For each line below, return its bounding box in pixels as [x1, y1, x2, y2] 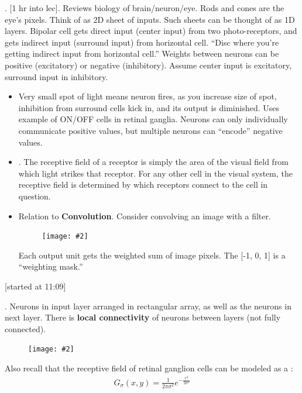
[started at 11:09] [5, 280, 66, 292]
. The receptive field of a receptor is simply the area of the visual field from [18, 156, 289, 168]
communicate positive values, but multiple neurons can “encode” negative [18, 124, 283, 136]
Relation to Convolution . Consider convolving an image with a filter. [18, 209, 271, 222]
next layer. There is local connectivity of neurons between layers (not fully [5, 311, 281, 323]
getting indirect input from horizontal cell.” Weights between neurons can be [5, 47, 279, 60]
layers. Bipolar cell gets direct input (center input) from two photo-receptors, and [5, 25, 297, 37]
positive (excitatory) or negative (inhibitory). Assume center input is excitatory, [5, 58, 292, 71]
